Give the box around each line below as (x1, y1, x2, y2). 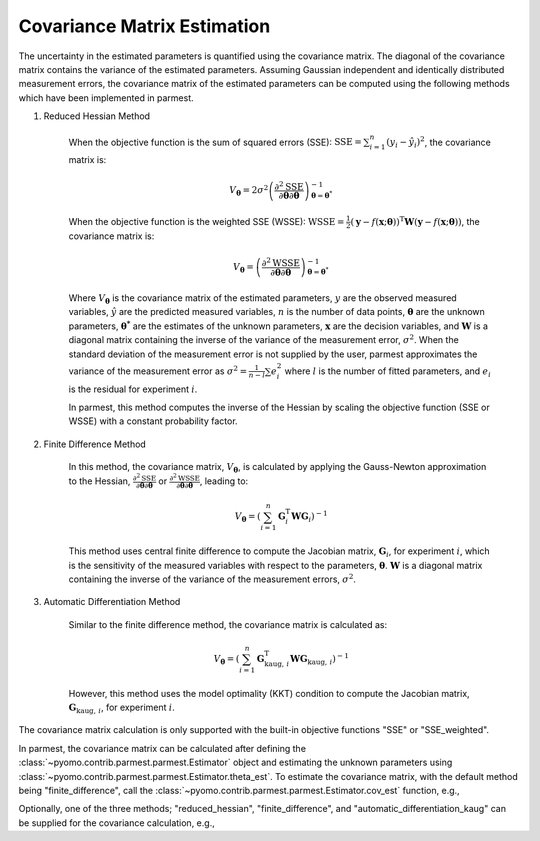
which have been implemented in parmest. (18, 91, 194, 104)
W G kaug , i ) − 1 (290, 651, 350, 667)
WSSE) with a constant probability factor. (68, 415, 239, 427)
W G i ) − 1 (290, 509, 329, 525)
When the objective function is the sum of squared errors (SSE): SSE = (68, 136, 362, 148)
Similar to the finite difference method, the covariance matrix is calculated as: (68, 618, 388, 630)
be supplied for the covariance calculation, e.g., (18, 816, 215, 829)
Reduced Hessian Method (43, 110, 150, 122)
